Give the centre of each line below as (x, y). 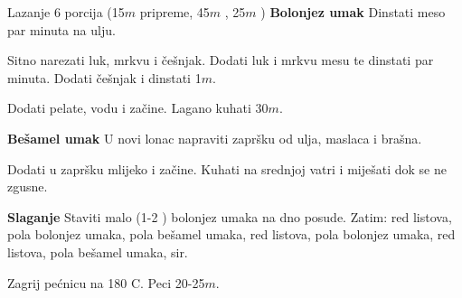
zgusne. (28, 186)
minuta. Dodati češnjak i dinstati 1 (104, 77)
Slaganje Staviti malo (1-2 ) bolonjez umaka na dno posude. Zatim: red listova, (230, 216)
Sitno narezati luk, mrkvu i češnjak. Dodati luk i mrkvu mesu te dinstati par (221, 60)
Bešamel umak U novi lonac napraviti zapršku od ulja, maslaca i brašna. (215, 138)
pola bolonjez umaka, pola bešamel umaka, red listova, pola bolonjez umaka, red (231, 234)
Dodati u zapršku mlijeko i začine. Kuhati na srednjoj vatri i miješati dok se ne (227, 168)
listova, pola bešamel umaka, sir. (98, 251)
